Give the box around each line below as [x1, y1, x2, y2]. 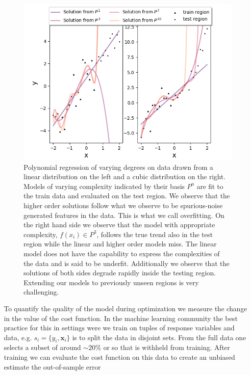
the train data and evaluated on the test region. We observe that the [24, 190, 230, 201]
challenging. [24, 287, 59, 297]
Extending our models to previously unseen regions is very [24, 277, 199, 287]
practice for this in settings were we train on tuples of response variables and [4, 322, 235, 333]
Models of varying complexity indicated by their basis [24, 181, 185, 191]
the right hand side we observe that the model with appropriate [24, 219, 215, 230]
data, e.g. [4, 332, 32, 342]
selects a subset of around [4, 342, 81, 352]
